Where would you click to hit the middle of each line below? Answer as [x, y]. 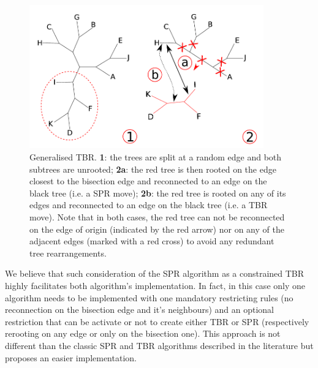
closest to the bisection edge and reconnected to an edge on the [148, 181]
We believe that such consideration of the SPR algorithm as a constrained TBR [155, 273]
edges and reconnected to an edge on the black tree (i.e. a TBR [149, 205]
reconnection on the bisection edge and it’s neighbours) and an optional [140, 310]
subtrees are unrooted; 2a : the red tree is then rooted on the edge [153, 169]
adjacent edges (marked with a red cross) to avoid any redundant [152, 241]
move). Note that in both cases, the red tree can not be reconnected [157, 217]
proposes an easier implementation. [71, 357]
